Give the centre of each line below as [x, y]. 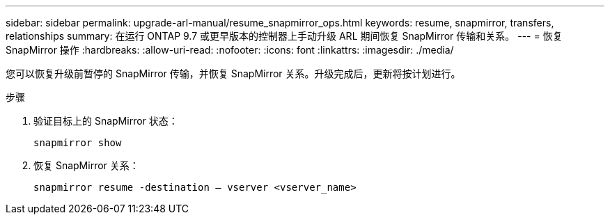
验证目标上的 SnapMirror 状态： [106, 121]
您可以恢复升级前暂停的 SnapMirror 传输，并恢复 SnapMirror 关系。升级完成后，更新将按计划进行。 [233, 73]
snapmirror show [78, 143]
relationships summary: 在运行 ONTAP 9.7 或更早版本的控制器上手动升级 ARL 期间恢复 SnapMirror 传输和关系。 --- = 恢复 [284, 36]
